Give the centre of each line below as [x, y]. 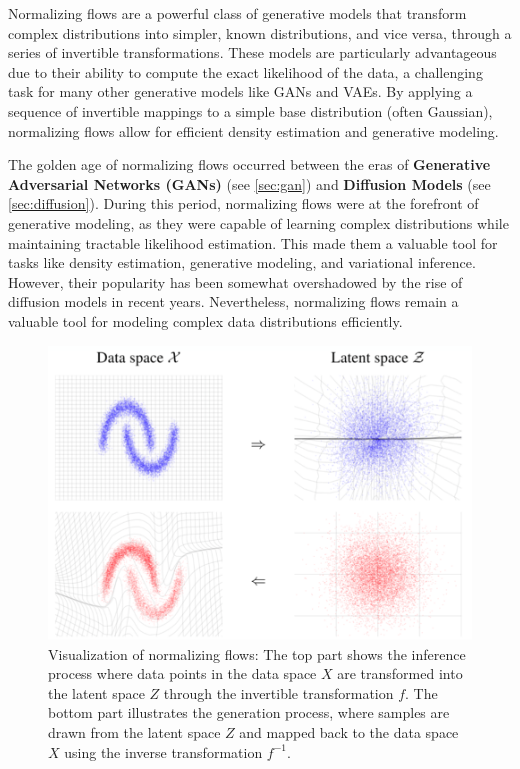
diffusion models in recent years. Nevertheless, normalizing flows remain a [233, 301]
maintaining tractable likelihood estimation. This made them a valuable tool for [253, 242]
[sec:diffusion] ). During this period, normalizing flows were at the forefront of [243, 203]
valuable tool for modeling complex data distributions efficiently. [205, 320]
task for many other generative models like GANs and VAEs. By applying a [240, 91]
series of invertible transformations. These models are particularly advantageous [252, 52]
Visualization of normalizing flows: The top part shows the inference [257, 653]
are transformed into [400, 673]
